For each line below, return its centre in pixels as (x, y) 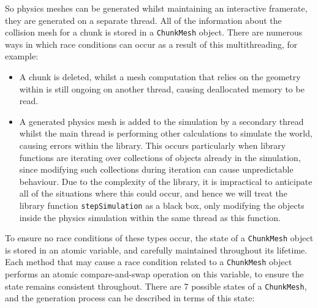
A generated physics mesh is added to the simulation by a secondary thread (161, 121)
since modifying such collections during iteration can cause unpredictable (156, 169)
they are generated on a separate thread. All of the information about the (143, 20)
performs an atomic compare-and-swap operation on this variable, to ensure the (154, 274)
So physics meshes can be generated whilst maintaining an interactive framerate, (156, 8)
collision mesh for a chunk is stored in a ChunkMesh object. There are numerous (154, 32)
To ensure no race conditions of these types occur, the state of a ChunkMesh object (159, 238)
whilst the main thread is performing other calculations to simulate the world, (166, 133)
